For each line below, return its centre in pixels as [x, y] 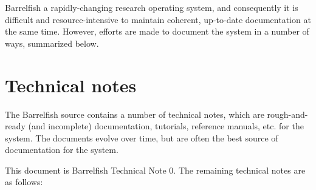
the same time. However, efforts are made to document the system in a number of [157, 31]
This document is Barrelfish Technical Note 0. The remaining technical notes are [155, 170]
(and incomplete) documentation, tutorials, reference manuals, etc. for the [166, 126]
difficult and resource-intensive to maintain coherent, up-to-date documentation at [158, 19]
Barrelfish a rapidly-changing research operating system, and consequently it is [152, 7]
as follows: [24, 182]
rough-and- [287, 114]
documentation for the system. [62, 150]
